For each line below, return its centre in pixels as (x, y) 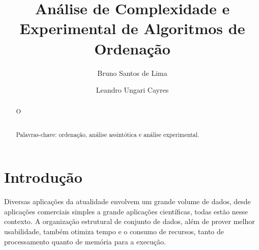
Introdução (43, 177)
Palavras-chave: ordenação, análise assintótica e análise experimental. (108, 134)
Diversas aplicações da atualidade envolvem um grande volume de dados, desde (127, 201)
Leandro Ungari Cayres (132, 90)
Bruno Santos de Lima (132, 73)
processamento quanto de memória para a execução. (85, 241)
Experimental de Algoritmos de (132, 28)
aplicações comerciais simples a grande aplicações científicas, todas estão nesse (126, 211)
